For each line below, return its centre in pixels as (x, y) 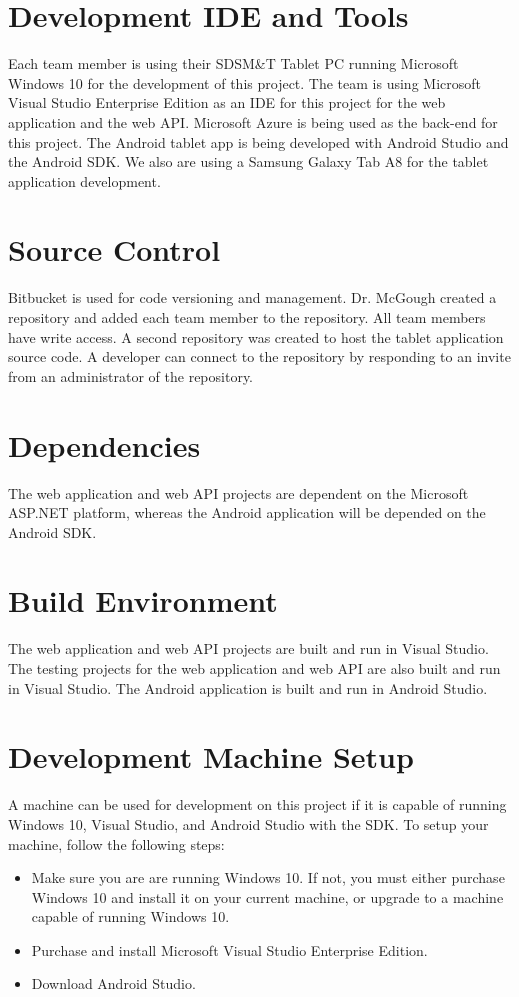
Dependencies (104, 444)
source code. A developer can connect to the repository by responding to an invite (259, 356)
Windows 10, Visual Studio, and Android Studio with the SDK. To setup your (248, 823)
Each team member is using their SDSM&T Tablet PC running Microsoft (233, 63)
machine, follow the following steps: (116, 843)
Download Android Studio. (113, 983)
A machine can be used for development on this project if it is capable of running (257, 804)
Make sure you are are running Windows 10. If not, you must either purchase (268, 877)
